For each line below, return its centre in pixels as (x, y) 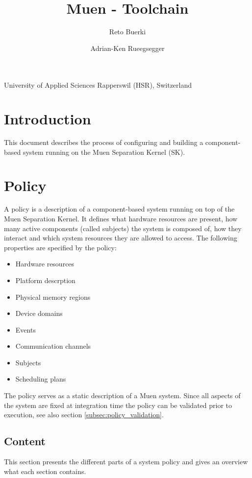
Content (25, 441)
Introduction (48, 119)
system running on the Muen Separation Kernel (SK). (104, 152)
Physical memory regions (53, 297)
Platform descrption (45, 280)
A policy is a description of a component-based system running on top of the (119, 209)
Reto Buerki (127, 32)
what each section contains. (45, 471)
